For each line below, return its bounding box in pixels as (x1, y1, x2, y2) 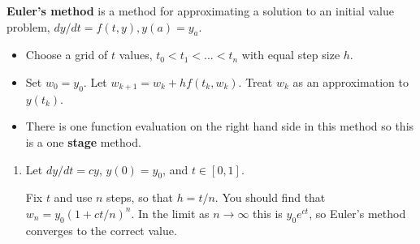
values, (119, 46, 153, 63)
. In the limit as (131, 204, 210, 221)
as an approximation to (292, 73, 409, 90)
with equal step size (241, 46, 340, 63)
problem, (6, 18, 50, 35)
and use (54, 189, 93, 206)
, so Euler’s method (309, 204, 406, 221)
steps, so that (106, 189, 173, 206)
